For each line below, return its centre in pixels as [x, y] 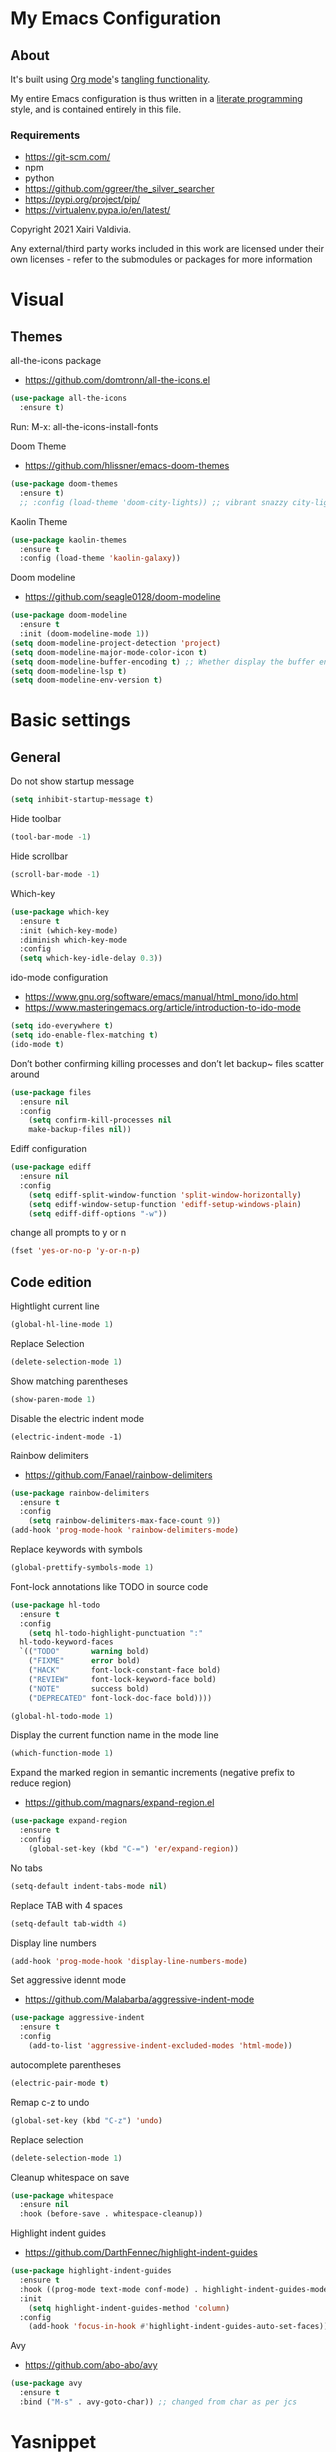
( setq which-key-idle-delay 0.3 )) [91, 958]
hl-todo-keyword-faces [66, 1642]
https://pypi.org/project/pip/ [82, 199]
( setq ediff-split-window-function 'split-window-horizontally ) [165, 1195]
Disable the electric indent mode [77, 1418]
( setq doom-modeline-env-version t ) [86, 680]
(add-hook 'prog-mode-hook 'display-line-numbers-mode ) [129, 1961]
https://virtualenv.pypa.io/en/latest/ [97, 210]
